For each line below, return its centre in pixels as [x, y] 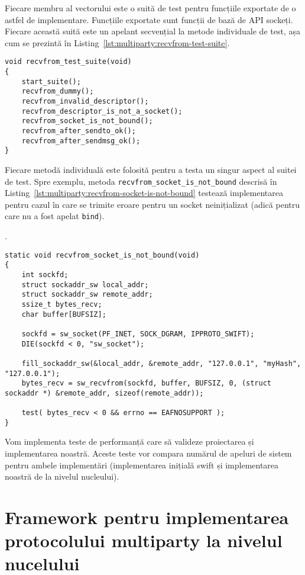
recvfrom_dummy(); [58, 91]
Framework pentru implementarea [147, 517]
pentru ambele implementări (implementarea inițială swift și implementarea [142, 465]
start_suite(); [51, 81]
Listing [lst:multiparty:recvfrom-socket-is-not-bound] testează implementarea [144, 193]
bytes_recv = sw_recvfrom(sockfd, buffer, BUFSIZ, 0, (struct [147, 383]
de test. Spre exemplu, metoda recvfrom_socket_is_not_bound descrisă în [141, 181]
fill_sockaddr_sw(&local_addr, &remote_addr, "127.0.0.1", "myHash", [161, 363]
